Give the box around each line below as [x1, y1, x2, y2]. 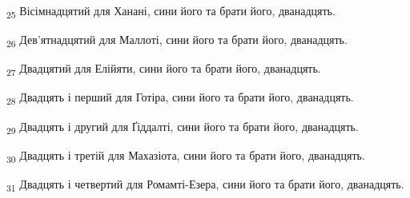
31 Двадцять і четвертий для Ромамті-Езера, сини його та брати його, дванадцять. [6, 175, 404, 194]
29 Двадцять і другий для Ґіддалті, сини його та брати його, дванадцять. [6, 117, 359, 137]
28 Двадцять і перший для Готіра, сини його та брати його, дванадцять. [6, 89, 354, 108]
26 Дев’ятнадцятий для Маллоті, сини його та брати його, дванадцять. [6, 31, 348, 49]
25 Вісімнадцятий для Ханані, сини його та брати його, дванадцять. [6, 2, 336, 21]
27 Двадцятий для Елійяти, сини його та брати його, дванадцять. [6, 60, 321, 79]
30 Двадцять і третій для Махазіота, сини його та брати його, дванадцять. [6, 146, 365, 165]
